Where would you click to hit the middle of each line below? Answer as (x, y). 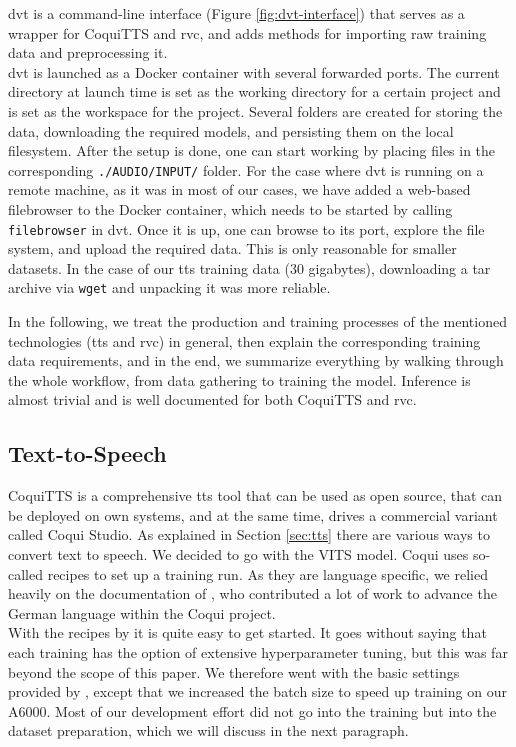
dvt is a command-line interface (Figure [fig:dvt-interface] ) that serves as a (236, 13)
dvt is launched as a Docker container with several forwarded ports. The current (254, 71)
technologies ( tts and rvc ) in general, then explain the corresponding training (244, 340)
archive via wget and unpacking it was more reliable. (169, 287)
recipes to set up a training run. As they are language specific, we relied (267, 573)
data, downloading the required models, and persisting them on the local (231, 130)
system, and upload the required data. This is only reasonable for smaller (232, 248)
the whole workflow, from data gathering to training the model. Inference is (239, 379)
